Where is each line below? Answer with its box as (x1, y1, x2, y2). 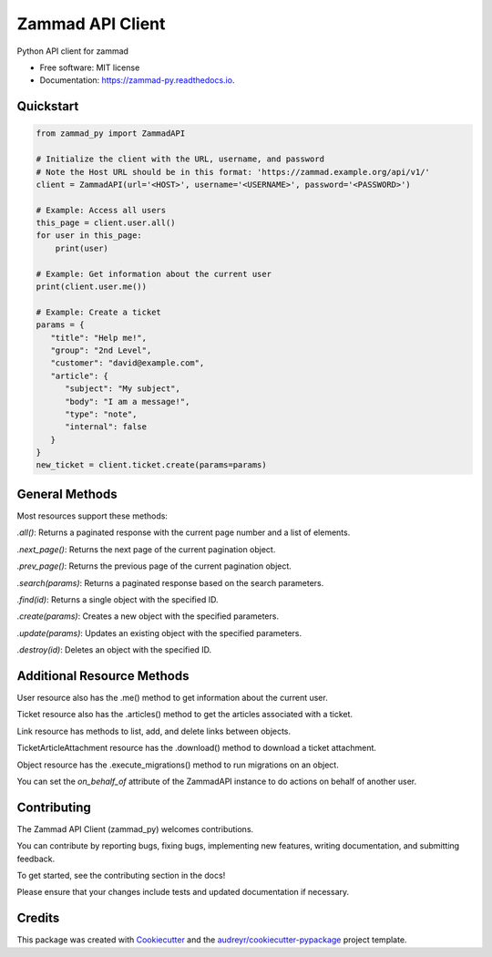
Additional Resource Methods (16, 668, 190, 684)
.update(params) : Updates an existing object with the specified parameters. (16, 627, 302, 638)
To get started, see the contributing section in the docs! (16, 870, 226, 881)
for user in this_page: (36, 231, 143, 241)
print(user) (55, 242, 109, 253)
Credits (16, 911, 60, 926)
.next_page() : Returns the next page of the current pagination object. (16, 543, 276, 555)
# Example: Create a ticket (36, 306, 161, 317)
